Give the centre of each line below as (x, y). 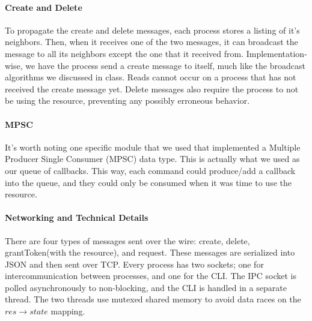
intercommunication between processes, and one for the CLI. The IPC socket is (151, 276)
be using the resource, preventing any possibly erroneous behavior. (127, 100)
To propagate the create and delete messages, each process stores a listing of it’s (152, 30)
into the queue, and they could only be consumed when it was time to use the (148, 182)
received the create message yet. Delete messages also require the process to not (152, 88)
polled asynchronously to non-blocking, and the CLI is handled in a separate (146, 287)
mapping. (68, 311)
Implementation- (277, 53)
